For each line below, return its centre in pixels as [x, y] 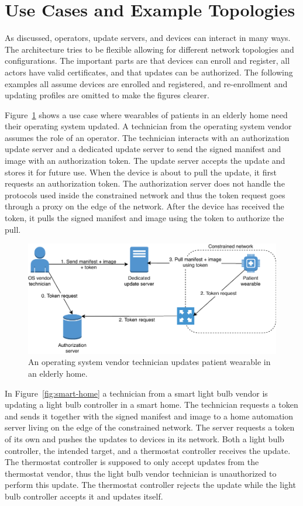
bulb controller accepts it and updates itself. [84, 496]
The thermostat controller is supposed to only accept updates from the [132, 462]
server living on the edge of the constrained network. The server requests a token [150, 427]
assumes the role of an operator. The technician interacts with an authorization [147, 137]
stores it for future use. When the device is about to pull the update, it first [141, 172]
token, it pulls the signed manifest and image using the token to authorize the [144, 218]
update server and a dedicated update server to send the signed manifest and [143, 149]
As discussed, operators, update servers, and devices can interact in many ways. [148, 38]
